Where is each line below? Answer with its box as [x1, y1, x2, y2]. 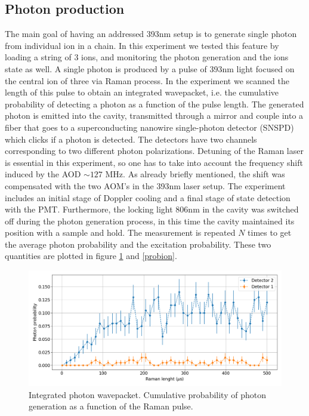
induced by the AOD [5, 168, 81, 180]
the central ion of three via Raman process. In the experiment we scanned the [5, 74, 289, 87]
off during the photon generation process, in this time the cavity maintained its [5, 214, 295, 227]
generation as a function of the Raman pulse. [29, 400, 193, 412]
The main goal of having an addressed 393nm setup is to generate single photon [5, 27, 297, 40]
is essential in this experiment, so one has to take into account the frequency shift [5, 156, 303, 168]
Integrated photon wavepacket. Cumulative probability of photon [29, 388, 266, 400]
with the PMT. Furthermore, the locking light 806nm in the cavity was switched [5, 203, 299, 215]
